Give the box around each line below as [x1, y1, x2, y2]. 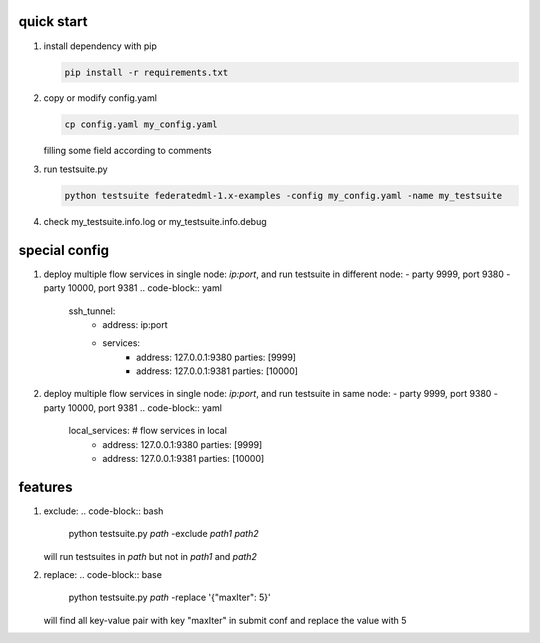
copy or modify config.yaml [43, 92, 157, 104]
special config [18, 241, 110, 259]
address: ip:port [102, 318, 168, 330]
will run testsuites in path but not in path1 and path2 [43, 550, 257, 562]
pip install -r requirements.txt [64, 66, 229, 78]
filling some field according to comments [43, 145, 212, 157]
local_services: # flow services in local [68, 425, 227, 437]
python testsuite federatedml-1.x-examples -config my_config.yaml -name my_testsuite [64, 190, 503, 201]
